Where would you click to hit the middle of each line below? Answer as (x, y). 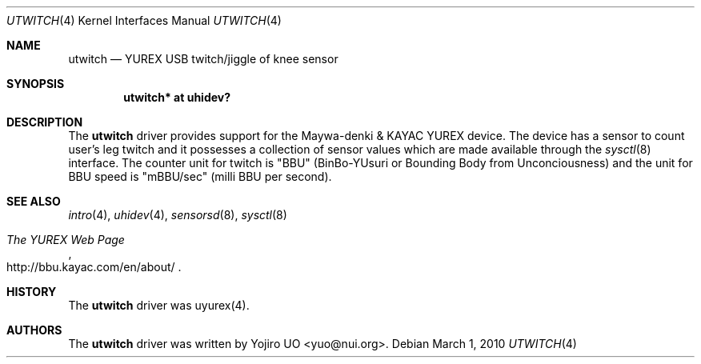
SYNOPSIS (36, 84)
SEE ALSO (34, 201)
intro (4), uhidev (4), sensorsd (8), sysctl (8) (178, 215)
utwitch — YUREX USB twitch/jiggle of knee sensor (203, 59)
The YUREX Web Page (66, 240)
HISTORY (32, 292)
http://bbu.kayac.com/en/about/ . (94, 267)
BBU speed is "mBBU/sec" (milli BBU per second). (200, 176)
